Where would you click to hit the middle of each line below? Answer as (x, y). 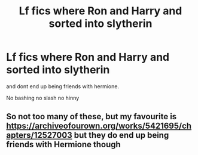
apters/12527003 (39, 135)
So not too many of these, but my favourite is (92, 117)
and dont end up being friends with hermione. (63, 86)
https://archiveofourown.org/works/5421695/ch (99, 126)
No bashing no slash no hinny (43, 98)
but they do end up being (121, 135)
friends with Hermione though (63, 145)
